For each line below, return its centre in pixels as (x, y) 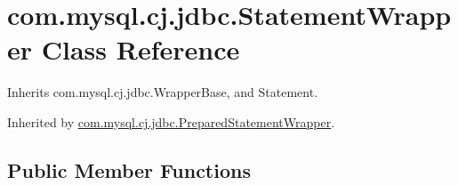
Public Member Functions (129, 169)
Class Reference (141, 49)
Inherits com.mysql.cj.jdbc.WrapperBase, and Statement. (163, 92)
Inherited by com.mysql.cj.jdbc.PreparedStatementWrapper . (171, 121)
